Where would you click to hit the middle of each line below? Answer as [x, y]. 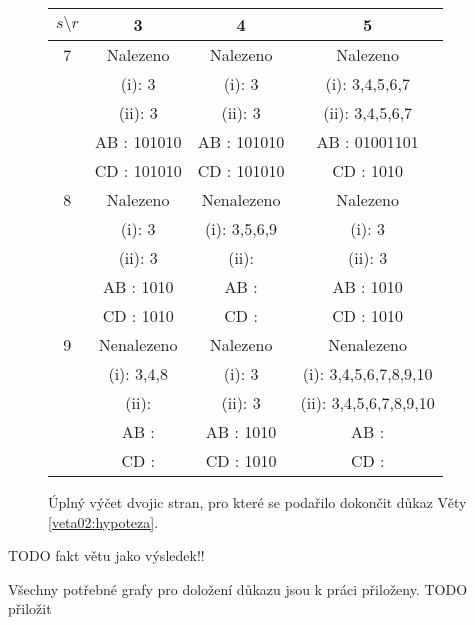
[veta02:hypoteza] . [103, 521]
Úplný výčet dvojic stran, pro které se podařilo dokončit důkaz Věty [257, 502]
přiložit [30, 608]
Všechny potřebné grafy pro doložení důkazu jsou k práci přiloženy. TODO [238, 588]
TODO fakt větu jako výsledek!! [106, 555]
